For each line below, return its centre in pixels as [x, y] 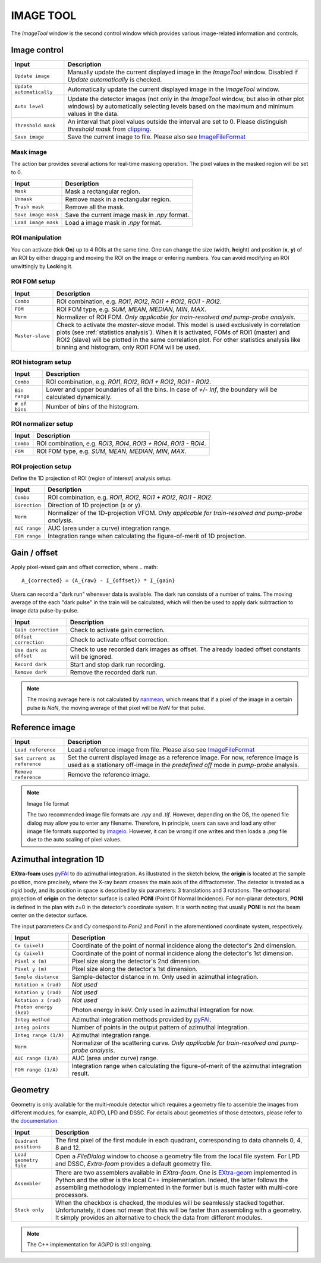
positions [28, 1147]
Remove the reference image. [109, 775]
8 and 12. [68, 1148]
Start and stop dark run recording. [118, 664]
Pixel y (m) [31, 969]
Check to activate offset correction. [119, 639]
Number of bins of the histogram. [92, 407]
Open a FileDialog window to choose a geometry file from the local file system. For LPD [177, 1157]
